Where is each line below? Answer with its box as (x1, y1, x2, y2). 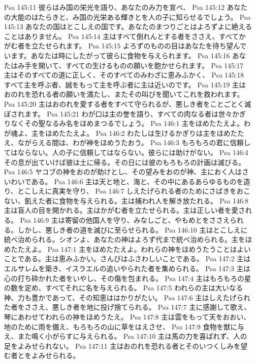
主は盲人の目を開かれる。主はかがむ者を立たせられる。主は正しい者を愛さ (4, 205, 245, 215)
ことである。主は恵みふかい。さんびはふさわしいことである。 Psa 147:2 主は (4, 253, 251, 264)
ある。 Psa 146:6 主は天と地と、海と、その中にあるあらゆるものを (31, 176, 244, 186)
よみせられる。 (31, 350, 80, 361)
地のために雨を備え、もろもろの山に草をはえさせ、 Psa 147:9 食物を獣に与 (4, 321, 244, 331)
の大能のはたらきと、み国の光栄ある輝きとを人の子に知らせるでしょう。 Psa (4, 11, 251, 22)
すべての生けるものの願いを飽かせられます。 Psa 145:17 (65, 60, 244, 70)
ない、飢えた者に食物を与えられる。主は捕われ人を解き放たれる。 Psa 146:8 (4, 195, 249, 205)
